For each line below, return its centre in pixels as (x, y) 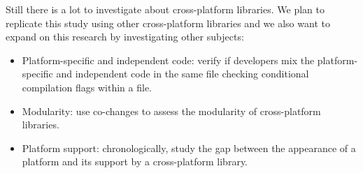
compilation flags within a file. (87, 87)
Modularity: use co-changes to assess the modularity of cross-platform (171, 111)
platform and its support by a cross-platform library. (135, 161)
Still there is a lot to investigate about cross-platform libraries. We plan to (165, 9)
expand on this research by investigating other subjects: (125, 37)
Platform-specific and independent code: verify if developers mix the (168, 60)
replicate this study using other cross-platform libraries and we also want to (168, 23)
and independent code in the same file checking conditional (183, 74)
